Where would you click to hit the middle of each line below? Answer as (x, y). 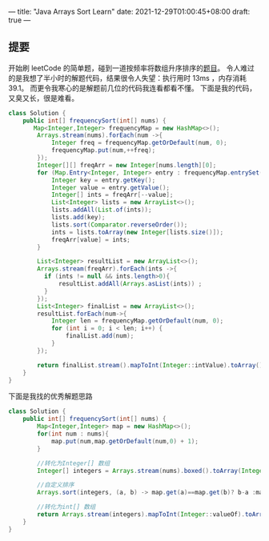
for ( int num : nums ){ (73, 434)
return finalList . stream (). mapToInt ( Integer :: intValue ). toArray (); (152, 365)
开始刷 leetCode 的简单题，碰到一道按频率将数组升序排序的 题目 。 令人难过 (131, 68)
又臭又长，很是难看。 (43, 98)
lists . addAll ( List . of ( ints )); (101, 210)
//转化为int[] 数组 (66, 507)
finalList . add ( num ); (100, 336)
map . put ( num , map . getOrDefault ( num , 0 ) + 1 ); (124, 441)
